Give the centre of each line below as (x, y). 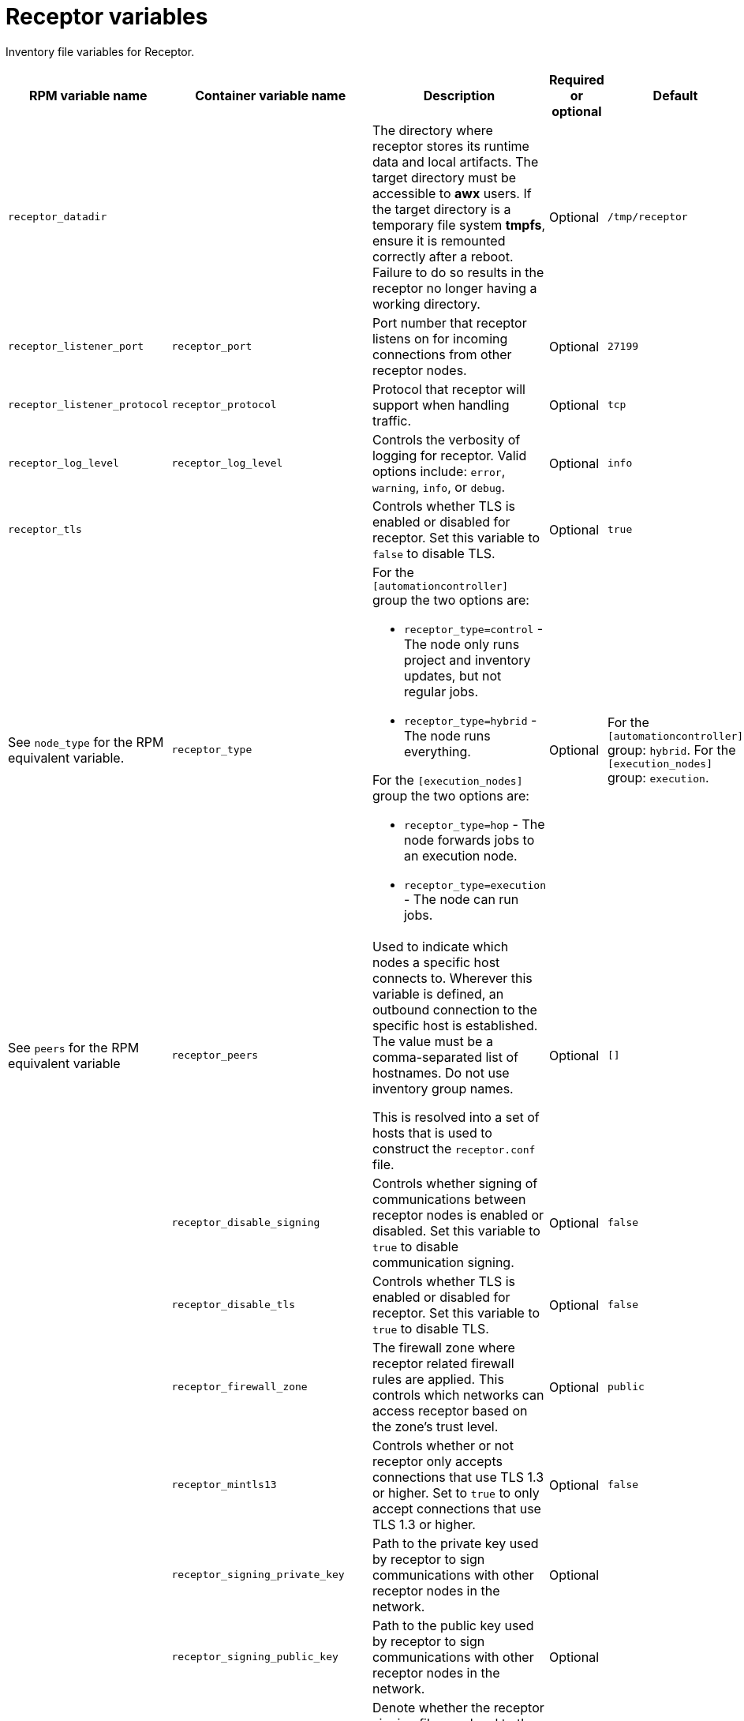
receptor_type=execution (475, 885)
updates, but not (452, 675)
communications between (449, 1199)
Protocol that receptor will (449, 389)
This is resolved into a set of (456, 1117)
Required (576, 79)
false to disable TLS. (434, 553)
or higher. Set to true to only (456, 1492)
